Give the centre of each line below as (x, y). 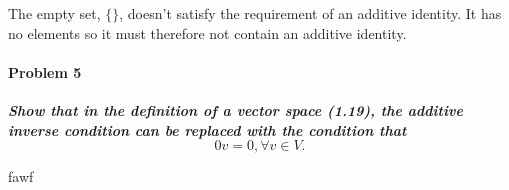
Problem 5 (45, 71)
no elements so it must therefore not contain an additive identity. (207, 32)
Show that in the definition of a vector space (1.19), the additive (235, 109)
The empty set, (54, 13)
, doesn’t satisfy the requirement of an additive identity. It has (310, 13)
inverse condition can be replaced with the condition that (207, 129)
